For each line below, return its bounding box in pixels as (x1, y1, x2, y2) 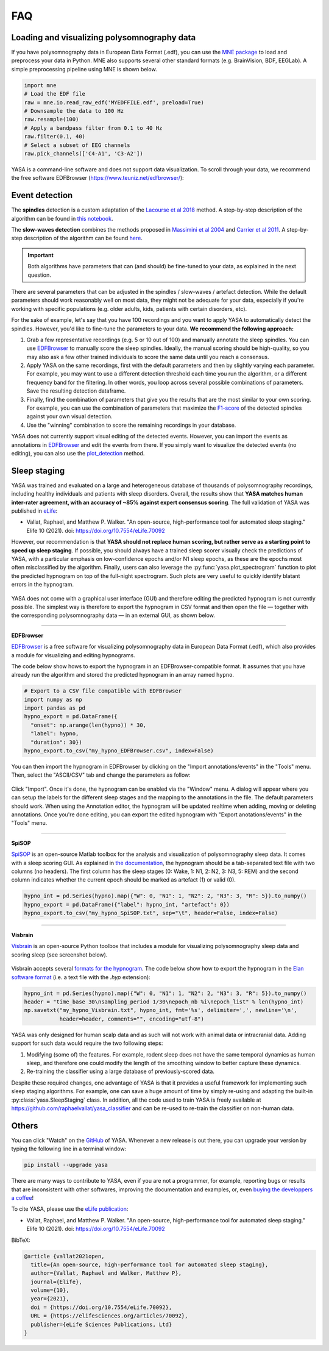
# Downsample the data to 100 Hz (24, 107, 124, 114)
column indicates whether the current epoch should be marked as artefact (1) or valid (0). (11, 876, 236, 883)
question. (27, 271, 52, 279)
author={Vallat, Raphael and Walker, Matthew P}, (30, 1270, 182, 1277)
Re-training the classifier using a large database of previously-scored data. (26, 1068, 214, 1075)
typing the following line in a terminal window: (11, 1145, 127, 1152)
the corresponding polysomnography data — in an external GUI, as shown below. (11, 611, 216, 619)
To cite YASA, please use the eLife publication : (11, 1205, 129, 1213)
